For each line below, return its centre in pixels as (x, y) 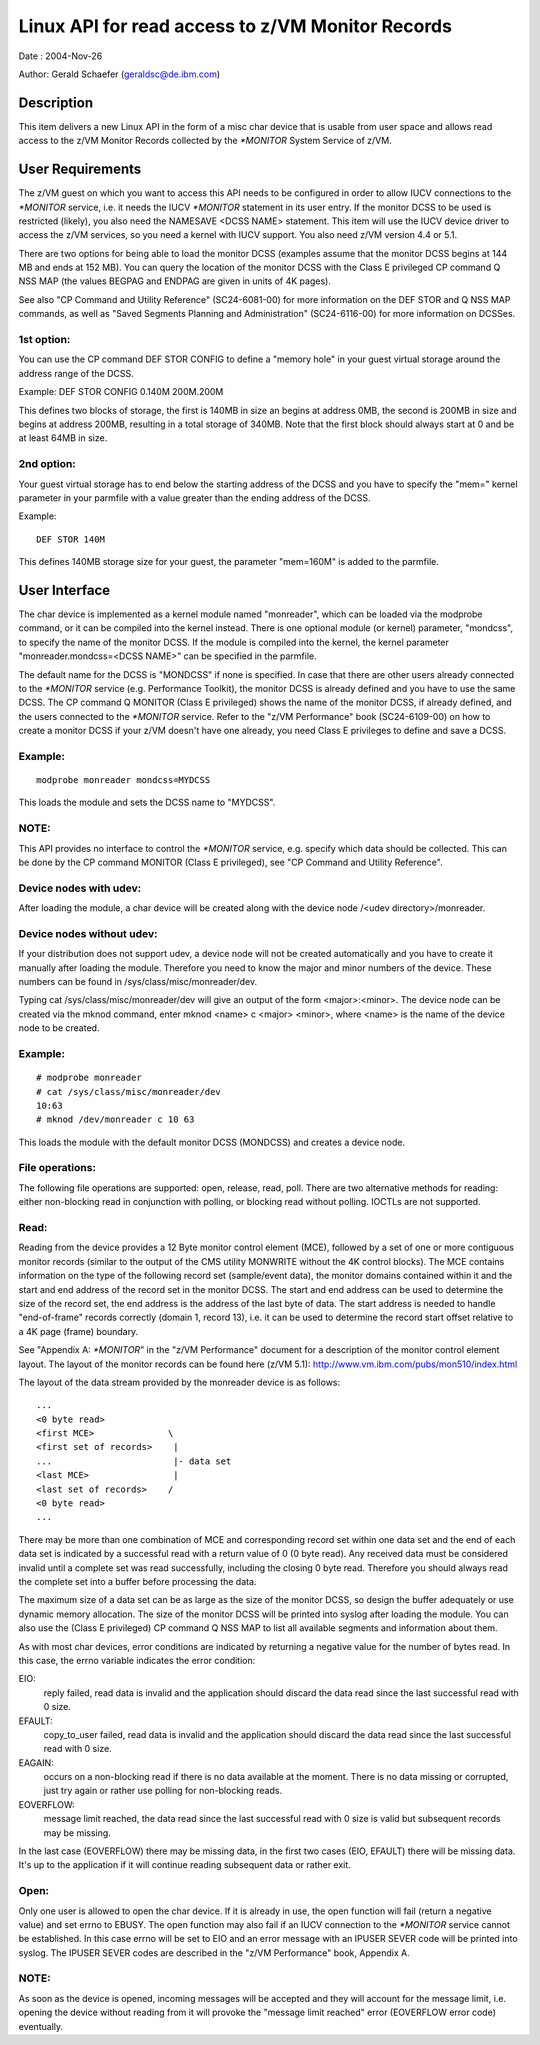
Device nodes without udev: (88, 933)
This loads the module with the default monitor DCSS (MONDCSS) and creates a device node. (211, 1142)
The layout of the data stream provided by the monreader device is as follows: (179, 1382)
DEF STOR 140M (70, 539)
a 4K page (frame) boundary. (78, 1331)
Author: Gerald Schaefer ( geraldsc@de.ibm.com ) (119, 74)
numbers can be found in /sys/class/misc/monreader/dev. (138, 982)
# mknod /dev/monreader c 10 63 (115, 1119)
